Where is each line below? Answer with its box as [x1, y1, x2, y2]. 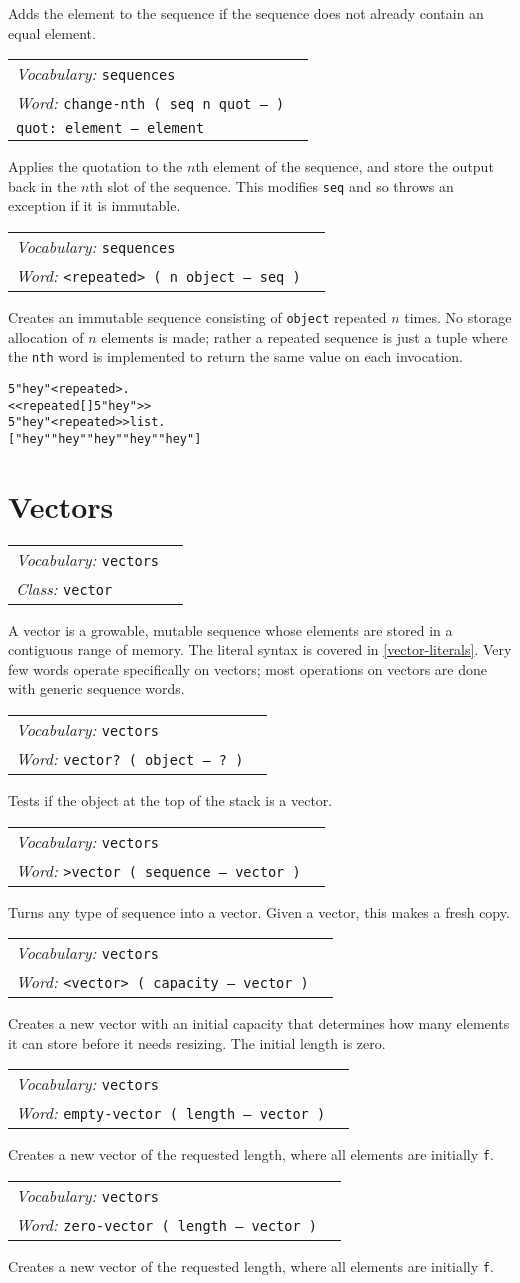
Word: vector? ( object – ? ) [16, 747, 244, 771]
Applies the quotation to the [8, 156, 183, 177]
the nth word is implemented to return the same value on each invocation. [8, 346, 463, 367]
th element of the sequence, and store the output [195, 156, 494, 177]
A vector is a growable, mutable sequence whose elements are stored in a [8, 619, 453, 640]
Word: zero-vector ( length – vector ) [16, 1213, 317, 1237]
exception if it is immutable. [8, 195, 181, 216]
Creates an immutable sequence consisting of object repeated [8, 307, 387, 328]
